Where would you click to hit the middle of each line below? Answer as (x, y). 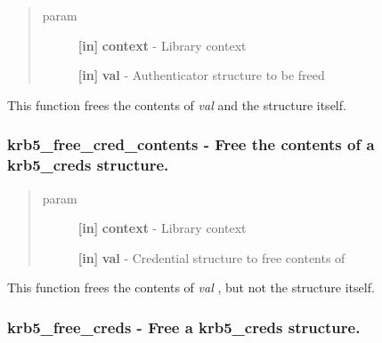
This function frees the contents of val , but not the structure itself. (191, 287)
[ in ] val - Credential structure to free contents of (211, 257)
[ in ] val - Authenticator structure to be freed (201, 75)
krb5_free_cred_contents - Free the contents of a (191, 144)
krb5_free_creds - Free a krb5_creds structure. (184, 327)
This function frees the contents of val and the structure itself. (177, 104)
